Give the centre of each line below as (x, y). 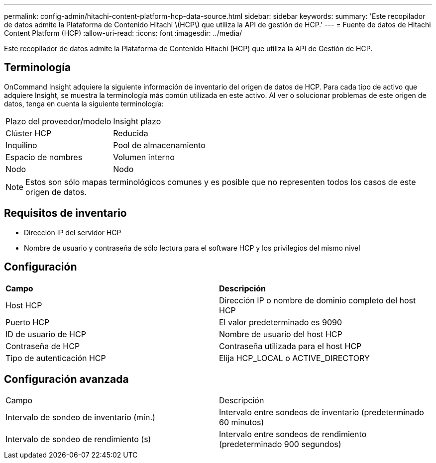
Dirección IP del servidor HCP (73, 232)
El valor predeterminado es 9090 (281, 322)
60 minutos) (242, 422)
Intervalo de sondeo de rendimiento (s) (78, 439)
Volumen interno (144, 157)
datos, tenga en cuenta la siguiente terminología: (84, 103)
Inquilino (21, 145)
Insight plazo (137, 121)
